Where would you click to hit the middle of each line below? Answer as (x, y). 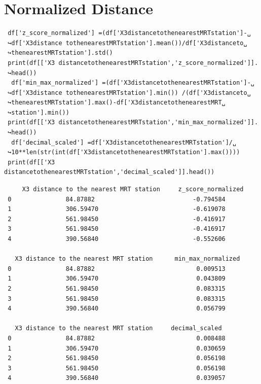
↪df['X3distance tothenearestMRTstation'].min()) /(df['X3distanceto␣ (129, 93)
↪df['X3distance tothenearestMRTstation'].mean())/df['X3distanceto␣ (127, 43)
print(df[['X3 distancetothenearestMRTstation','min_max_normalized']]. (133, 123)
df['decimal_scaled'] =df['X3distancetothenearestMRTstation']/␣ (124, 142)
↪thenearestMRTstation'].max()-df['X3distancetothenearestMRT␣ (117, 103)
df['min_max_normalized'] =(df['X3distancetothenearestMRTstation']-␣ (133, 83)
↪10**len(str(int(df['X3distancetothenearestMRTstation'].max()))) (124, 152)
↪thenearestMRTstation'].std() (60, 53)
